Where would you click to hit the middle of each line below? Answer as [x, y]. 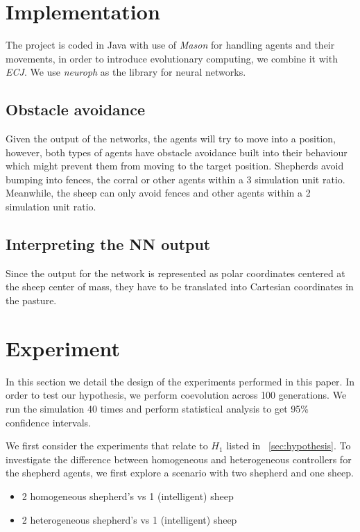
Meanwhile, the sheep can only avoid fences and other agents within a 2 [158, 193]
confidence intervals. [49, 422]
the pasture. [31, 300]
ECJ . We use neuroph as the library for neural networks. [126, 72]
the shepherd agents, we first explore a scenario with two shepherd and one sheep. [180, 473]
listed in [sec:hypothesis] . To [289, 446]
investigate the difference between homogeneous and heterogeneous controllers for [179, 459]
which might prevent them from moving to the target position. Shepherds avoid [175, 166]
